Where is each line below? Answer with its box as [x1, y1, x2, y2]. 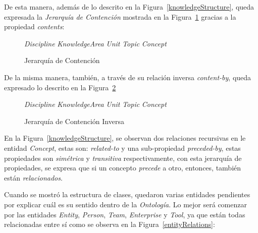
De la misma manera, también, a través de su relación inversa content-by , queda [4, 72, 251, 82]
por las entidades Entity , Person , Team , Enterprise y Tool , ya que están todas [4, 209, 245, 219]
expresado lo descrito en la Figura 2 [4, 82, 116, 92]
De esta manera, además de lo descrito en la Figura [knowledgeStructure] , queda [4, 2, 254, 12]
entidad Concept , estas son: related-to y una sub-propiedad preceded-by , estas [4, 142, 241, 153]
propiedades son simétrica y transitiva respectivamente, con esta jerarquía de [4, 152, 242, 163]
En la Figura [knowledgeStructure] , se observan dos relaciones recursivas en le [4, 133, 246, 143]
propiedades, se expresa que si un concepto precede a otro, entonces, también [4, 162, 241, 173]
